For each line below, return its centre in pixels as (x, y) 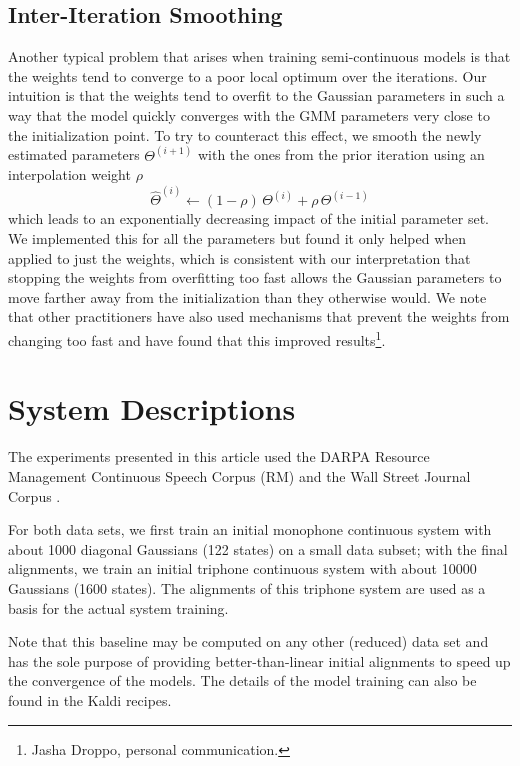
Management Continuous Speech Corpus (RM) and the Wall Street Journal (239, 475)
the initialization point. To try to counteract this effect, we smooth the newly (245, 134)
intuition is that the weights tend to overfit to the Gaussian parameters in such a (256, 95)
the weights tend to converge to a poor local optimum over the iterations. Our (247, 75)
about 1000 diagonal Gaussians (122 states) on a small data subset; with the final (258, 548)
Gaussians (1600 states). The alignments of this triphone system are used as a (247, 587)
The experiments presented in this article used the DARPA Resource (219, 456)
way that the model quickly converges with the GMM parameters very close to (249, 114)
